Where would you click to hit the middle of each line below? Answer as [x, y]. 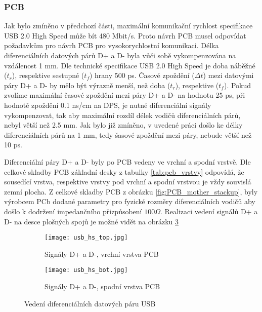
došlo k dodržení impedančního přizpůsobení [73, 211]
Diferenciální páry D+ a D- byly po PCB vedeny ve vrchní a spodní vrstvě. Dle [127, 161]
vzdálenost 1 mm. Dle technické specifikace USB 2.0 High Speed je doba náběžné [130, 65]
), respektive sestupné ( [48, 75]
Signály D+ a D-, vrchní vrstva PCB [102, 253]
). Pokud [237, 85]
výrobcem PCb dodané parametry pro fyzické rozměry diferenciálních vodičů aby [130, 201]
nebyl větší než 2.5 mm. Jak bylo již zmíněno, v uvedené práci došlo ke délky [123, 125]
